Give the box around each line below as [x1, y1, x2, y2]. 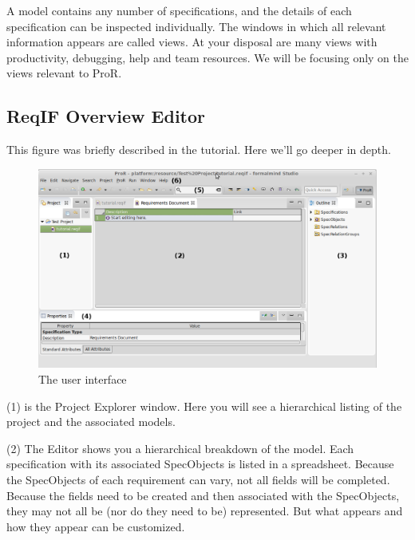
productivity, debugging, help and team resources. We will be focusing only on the [6, 49, 409, 65]
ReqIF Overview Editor [6, 104, 205, 128]
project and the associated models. [6, 413, 176, 430]
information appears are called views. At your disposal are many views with [6, 34, 377, 50]
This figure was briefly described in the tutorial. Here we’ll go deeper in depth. [6, 141, 391, 158]
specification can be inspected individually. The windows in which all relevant [6, 18, 386, 34]
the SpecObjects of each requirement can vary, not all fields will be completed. [6, 471, 390, 487]
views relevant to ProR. [6, 65, 122, 81]
